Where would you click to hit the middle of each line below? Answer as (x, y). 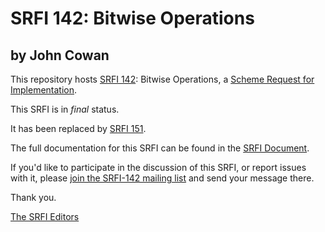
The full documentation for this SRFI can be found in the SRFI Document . (160, 148)
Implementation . (44, 90)
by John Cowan (60, 55)
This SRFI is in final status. (65, 109)
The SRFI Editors (45, 216)
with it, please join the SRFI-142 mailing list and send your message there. (162, 178)
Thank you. (33, 197)
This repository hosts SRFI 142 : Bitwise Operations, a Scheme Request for (162, 79)
